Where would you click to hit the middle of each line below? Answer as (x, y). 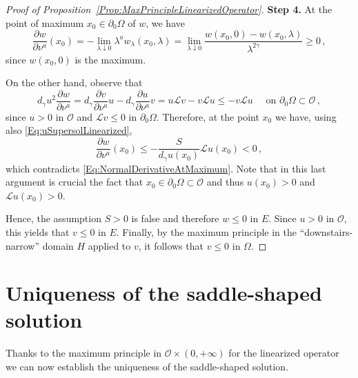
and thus (225, 182)
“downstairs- (326, 231)
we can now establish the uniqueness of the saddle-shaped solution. (147, 367)
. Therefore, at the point (208, 116)
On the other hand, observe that (74, 82)
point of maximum (45, 22)
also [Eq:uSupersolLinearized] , (69, 130)
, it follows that (171, 245)
